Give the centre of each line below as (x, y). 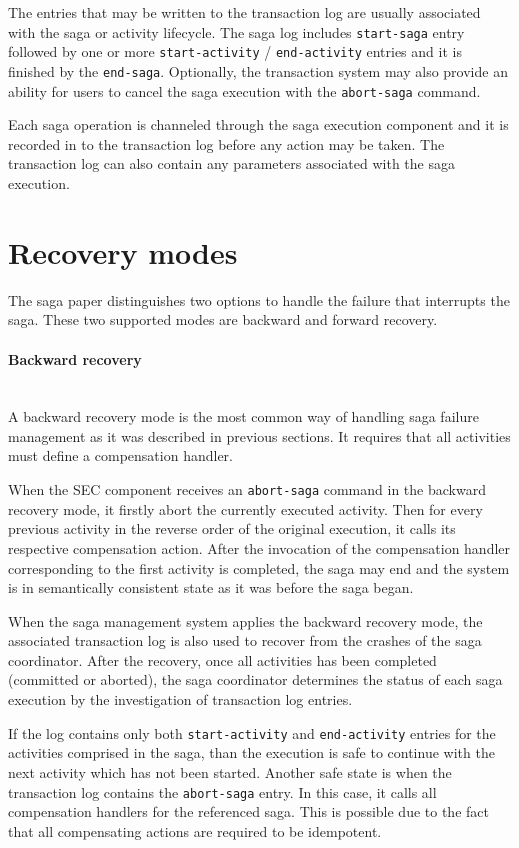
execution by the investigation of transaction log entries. (180, 699)
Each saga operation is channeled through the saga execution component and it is (258, 124)
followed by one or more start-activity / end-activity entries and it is (235, 51)
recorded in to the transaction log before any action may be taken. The (226, 143)
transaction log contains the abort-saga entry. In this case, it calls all (222, 791)
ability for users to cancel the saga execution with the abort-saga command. (244, 90)
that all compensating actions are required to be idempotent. (195, 830)
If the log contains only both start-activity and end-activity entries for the (252, 732)
